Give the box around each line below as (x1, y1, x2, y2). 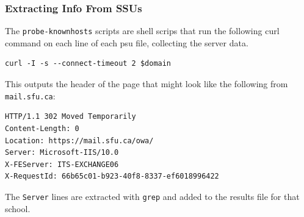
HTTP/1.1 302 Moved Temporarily (5, 112, 136, 121)
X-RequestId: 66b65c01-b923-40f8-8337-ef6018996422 (5, 172, 219, 181)
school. (5, 202, 31, 215)
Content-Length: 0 (5, 124, 79, 133)
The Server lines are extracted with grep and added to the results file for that (5, 190, 300, 202)
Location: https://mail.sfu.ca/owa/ (5, 136, 154, 145)
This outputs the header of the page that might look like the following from (5, 77, 288, 90)
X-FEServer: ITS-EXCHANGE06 (5, 160, 119, 169)
